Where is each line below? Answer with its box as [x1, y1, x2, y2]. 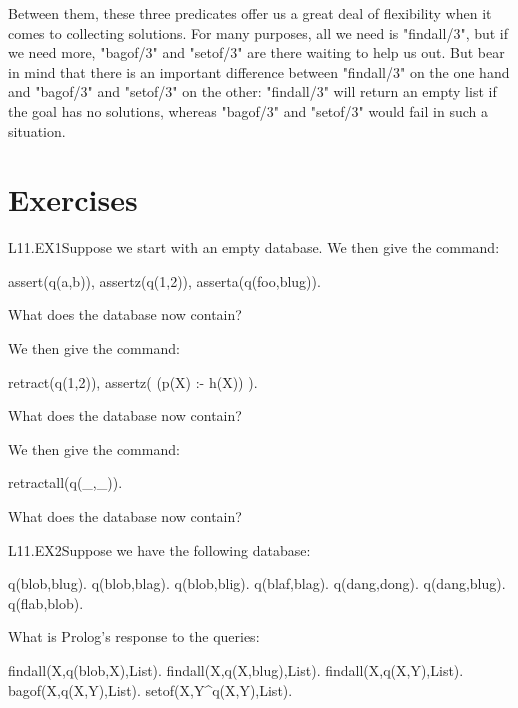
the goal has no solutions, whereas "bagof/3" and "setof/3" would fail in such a [8, 100, 488, 121]
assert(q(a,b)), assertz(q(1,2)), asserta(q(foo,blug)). [8, 270, 321, 291]
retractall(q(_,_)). [8, 472, 123, 493]
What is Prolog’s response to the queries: [8, 626, 260, 647]
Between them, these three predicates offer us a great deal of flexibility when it [8, 3, 492, 23]
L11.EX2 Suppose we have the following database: [8, 539, 311, 560]
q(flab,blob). [8, 592, 84, 613]
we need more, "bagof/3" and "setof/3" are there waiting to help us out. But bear [8, 42, 505, 63]
